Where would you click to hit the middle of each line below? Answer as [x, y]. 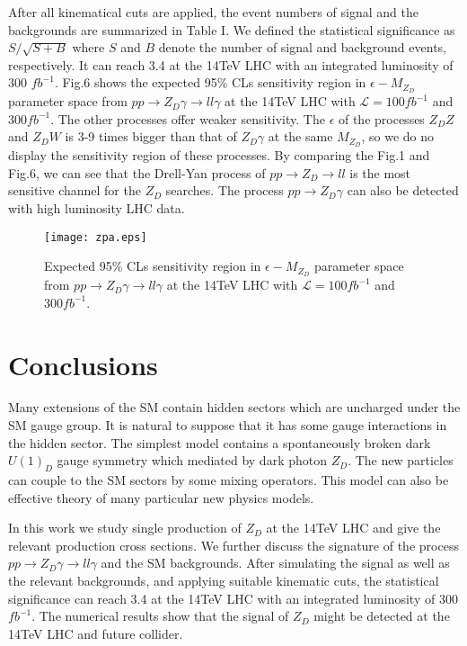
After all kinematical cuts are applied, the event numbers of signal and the [213, 12]
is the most [380, 172]
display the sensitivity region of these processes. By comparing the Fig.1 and [219, 155]
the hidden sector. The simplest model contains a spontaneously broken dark [220, 442]
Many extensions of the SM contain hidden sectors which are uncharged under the [234, 407]
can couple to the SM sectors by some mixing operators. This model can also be [229, 480]
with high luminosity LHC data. [97, 208]
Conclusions [83, 364]
